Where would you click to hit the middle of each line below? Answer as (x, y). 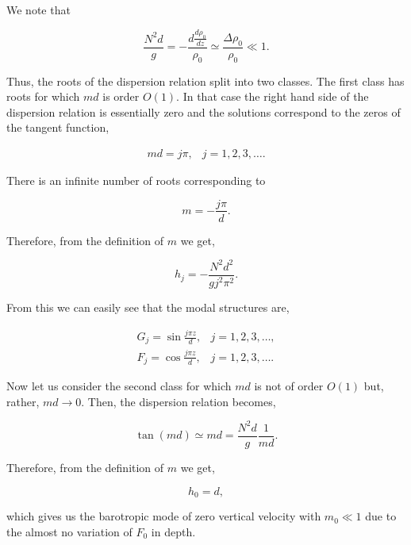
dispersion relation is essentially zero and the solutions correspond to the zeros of (204, 111)
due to (381, 516)
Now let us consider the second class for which (119, 386)
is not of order (289, 386)
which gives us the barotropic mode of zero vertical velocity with (164, 516)
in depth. (173, 531)
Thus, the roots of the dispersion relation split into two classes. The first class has (205, 81)
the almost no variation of (69, 531)
